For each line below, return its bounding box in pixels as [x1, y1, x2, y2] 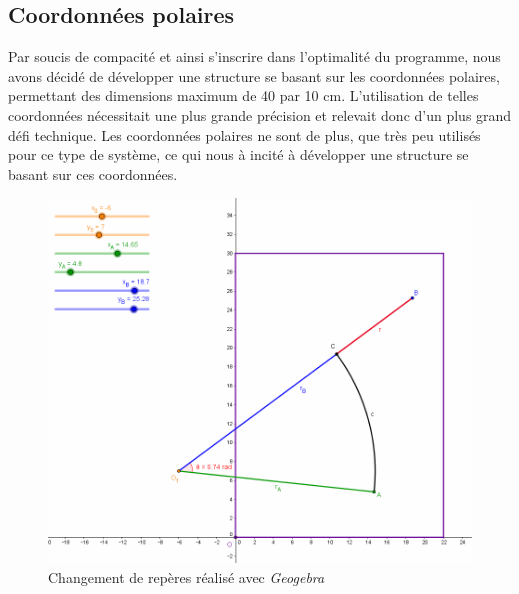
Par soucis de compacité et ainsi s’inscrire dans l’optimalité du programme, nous [8, 46, 501, 67]
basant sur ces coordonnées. [8, 163, 178, 184]
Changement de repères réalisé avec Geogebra [48, 566, 325, 587]
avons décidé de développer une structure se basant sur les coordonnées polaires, [8, 65, 500, 86]
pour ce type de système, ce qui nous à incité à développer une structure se [8, 144, 469, 165]
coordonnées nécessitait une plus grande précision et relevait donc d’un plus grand [8, 104, 512, 125]
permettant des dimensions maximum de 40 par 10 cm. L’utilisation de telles [8, 85, 479, 106]
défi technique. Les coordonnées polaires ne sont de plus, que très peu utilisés [8, 124, 481, 145]
